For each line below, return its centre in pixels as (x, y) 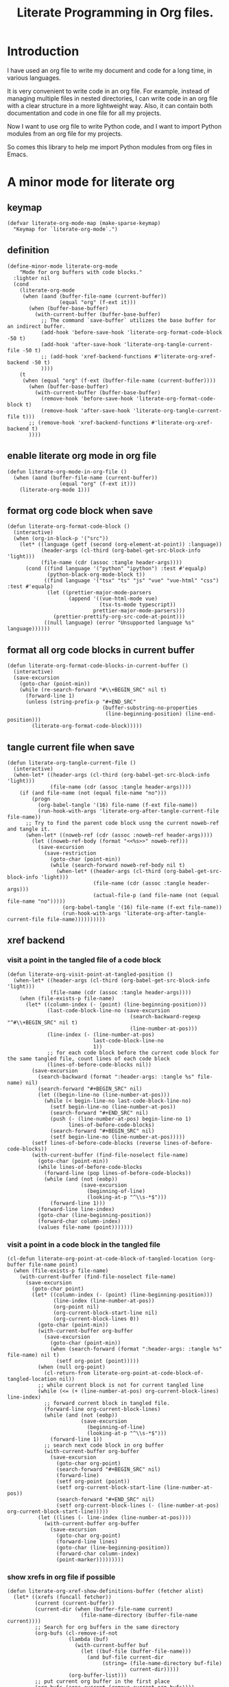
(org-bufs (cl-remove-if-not (76, 1633)
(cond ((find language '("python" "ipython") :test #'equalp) (116, 569)
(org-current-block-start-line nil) (105, 1313)
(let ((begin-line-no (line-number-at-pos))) (104, 1095)
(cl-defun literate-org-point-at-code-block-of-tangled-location (102, 1258)
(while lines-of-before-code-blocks (90, 1167)
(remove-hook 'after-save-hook (85, 411)
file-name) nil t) (33, 1355)
